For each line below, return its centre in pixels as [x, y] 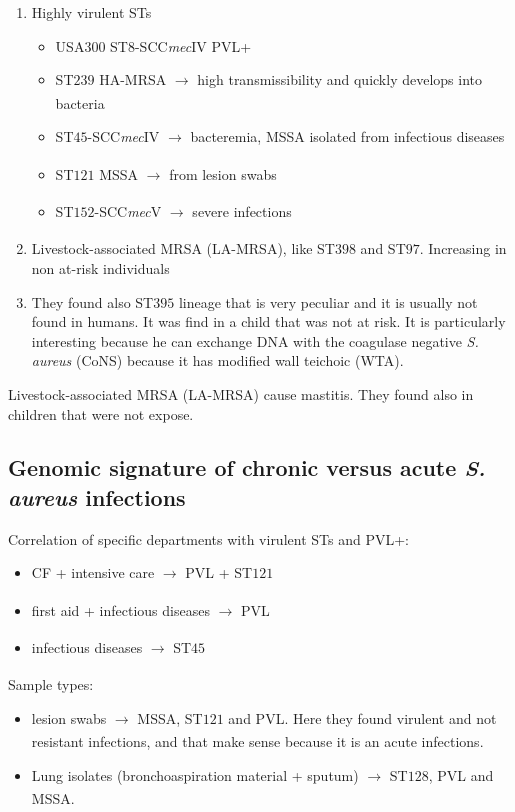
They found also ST [92, 301]
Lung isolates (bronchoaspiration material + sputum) [195, 775]
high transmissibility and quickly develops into [339, 79]
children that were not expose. [101, 413]
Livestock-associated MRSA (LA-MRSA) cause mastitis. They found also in [241, 393]
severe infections [242, 210]
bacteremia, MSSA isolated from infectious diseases [347, 136]
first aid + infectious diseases [120, 609]
